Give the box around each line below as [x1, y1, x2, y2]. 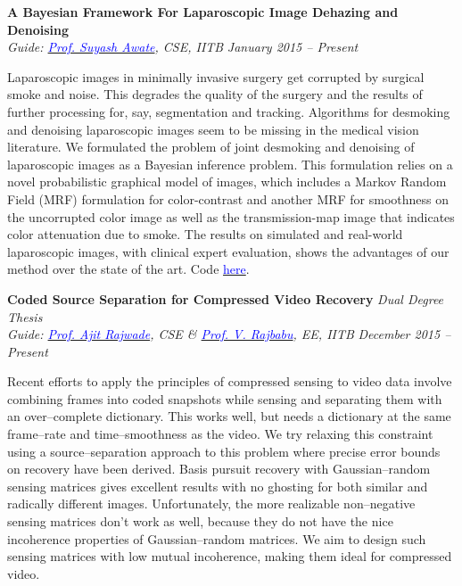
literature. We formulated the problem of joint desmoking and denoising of [7, 137, 415, 156]
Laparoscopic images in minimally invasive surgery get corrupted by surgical [7, 67, 425, 86]
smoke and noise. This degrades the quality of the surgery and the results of [7, 85, 423, 103]
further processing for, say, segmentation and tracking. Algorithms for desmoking [7, 102, 450, 120]
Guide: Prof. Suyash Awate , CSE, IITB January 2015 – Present [7, 37, 359, 56]
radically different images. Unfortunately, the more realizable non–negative [7, 494, 416, 513]
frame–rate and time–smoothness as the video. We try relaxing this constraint [7, 425, 433, 443]
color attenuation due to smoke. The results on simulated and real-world [7, 225, 403, 243]
